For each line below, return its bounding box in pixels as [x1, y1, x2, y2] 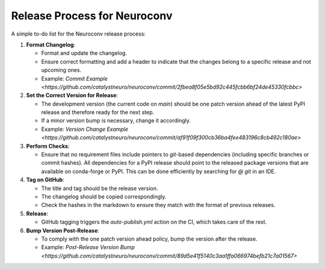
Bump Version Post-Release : [26, 227, 99, 234]
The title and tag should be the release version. [41, 185, 158, 192]
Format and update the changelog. [41, 49, 128, 57]
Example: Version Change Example [41, 125, 129, 133]
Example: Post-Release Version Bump [41, 244, 135, 251]
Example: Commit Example [41, 75, 108, 82]
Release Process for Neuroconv [11, 9, 173, 22]
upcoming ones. [41, 66, 81, 74]
